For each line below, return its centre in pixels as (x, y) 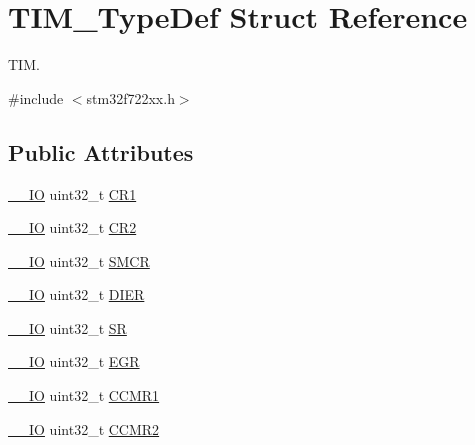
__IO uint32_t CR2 (72, 227)
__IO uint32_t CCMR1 (84, 395)
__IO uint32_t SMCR (79, 260)
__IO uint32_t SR (67, 327)
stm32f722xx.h (130, 97)
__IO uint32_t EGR (74, 361)
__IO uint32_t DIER (76, 294)
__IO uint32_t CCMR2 (84, 428)
